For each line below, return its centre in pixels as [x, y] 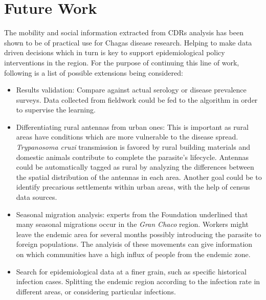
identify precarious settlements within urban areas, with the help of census [133, 187]
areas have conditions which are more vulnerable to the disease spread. [127, 137]
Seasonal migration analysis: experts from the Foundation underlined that [132, 214]
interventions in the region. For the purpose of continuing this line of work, [122, 62]
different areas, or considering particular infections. [96, 291]
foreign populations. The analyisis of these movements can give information [134, 244]
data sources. [37, 197]
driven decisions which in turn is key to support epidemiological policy [115, 52]
